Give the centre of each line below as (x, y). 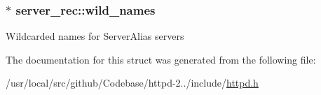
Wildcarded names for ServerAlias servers (95, 36)
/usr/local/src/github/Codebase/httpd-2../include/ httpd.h (132, 83)
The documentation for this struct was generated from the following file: (161, 59)
